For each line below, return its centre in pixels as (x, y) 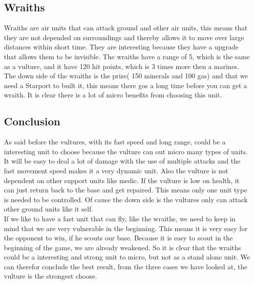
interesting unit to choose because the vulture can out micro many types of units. (126, 151)
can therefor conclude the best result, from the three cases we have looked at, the (126, 266)
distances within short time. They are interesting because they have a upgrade (121, 47)
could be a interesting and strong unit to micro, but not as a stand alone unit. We (127, 257)
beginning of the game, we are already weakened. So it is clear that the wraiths (123, 247)
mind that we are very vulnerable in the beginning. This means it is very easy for (126, 228)
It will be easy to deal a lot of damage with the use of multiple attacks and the (122, 161)
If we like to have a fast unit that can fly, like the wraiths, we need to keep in (120, 218)
